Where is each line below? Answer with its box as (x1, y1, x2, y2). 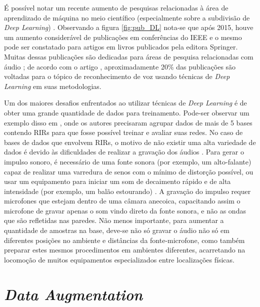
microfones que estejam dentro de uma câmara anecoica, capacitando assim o (4, 195, 240, 206)
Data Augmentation (4, 283, 143, 304)
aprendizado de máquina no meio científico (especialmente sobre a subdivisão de (4, 12, 250, 22)
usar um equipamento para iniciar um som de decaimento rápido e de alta (4, 176, 231, 186)
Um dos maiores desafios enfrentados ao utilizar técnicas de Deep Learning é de (4, 97, 247, 108)
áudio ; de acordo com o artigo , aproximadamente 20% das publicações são (4, 61, 236, 71)
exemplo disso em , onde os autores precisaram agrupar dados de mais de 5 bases (4, 117, 252, 127)
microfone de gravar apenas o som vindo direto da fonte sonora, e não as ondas (4, 205, 246, 215)
